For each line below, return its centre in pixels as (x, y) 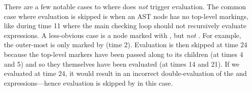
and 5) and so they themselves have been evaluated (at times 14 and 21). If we (122, 64)
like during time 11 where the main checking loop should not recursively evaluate (125, 26)
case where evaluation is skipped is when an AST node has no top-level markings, (126, 16)
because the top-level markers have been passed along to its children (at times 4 (124, 54)
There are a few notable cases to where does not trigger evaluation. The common (125, 6)
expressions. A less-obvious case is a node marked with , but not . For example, (123, 35)
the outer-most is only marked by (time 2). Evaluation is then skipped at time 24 (126, 45)
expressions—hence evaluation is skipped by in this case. (88, 82)
